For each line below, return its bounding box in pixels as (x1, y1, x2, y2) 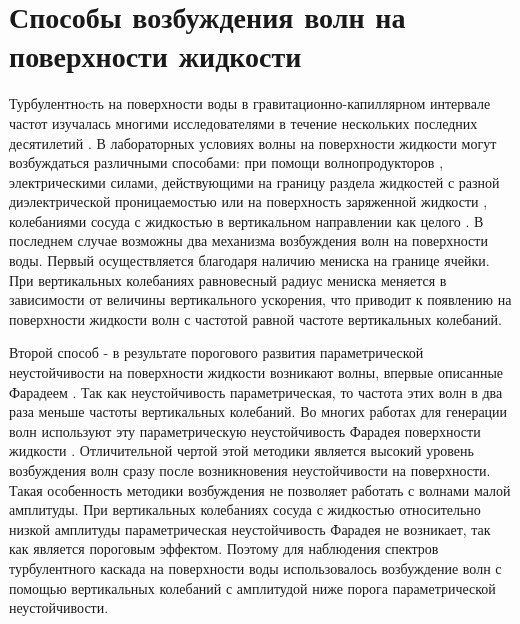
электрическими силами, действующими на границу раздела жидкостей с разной (9, 171, 500, 192)
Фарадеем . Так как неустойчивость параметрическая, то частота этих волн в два (9, 381, 503, 402)
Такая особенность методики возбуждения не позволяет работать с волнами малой (9, 479, 511, 500)
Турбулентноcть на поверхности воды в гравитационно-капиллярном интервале (9, 93, 491, 114)
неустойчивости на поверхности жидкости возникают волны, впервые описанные (9, 362, 504, 383)
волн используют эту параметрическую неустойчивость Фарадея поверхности (9, 420, 481, 441)
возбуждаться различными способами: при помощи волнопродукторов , (9, 152, 444, 173)
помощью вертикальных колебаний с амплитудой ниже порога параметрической (9, 577, 496, 598)
